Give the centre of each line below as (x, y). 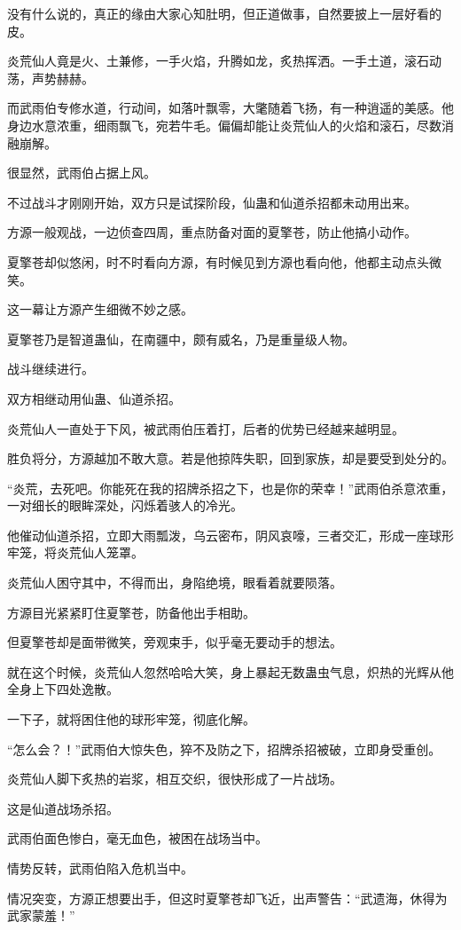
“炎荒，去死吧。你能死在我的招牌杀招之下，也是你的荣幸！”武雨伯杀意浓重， (230, 488)
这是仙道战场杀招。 (63, 808)
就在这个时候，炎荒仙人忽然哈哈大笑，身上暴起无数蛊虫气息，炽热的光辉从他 (230, 671)
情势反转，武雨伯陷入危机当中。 (100, 868)
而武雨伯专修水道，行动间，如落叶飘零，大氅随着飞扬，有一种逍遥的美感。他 (230, 108)
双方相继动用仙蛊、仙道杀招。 (94, 398)
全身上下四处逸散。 (63, 689)
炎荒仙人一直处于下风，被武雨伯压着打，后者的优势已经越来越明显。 (206, 428)
